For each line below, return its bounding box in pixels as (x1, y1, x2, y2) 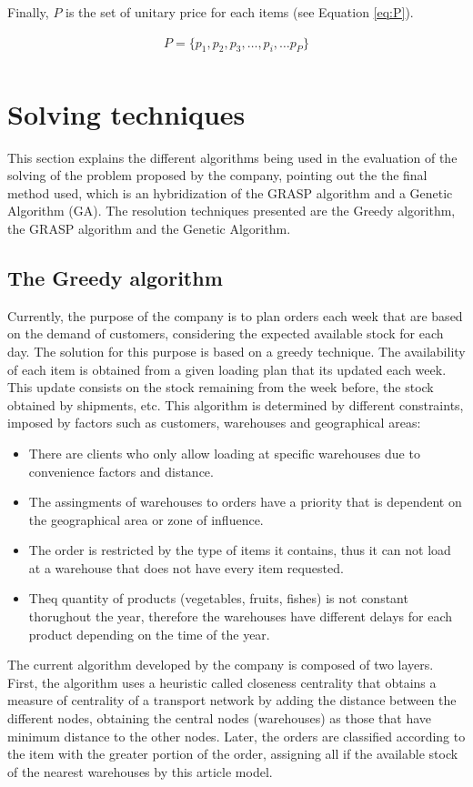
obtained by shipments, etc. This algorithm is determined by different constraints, (7, 395, 464, 414)
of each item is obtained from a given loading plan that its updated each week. (7, 359, 447, 378)
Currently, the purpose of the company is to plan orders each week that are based (7, 306, 463, 325)
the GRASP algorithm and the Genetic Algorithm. (7, 218, 291, 237)
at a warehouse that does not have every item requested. (28, 558, 344, 577)
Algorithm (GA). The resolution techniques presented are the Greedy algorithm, (7, 201, 456, 220)
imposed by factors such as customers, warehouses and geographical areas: (7, 413, 421, 432)
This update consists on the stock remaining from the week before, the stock (7, 378, 434, 397)
